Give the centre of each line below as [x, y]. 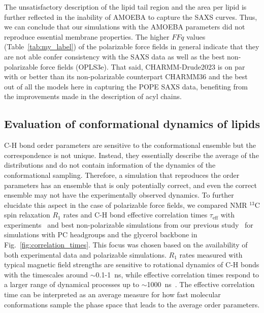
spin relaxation [27, 215]
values [196, 36]
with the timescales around [46, 274]
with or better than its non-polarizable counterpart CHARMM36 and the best [126, 76]
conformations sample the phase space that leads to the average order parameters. [132, 304]
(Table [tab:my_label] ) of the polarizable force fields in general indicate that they [132, 46]
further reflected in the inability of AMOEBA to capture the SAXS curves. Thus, [131, 17]
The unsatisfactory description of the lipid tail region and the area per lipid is [125, 7]
